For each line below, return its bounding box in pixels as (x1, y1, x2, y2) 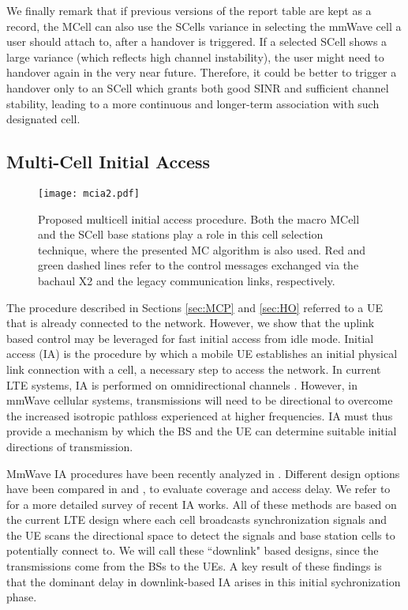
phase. (6, 589, 37, 605)
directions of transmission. (6, 438, 133, 454)
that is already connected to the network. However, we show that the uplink (6, 314, 375, 331)
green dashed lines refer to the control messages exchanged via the (38, 257, 359, 273)
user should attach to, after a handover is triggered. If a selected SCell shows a (6, 33, 387, 50)
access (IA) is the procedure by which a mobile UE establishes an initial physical (6, 345, 398, 362)
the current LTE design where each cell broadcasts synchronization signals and (6, 511, 387, 528)
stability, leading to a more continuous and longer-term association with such (6, 95, 380, 111)
